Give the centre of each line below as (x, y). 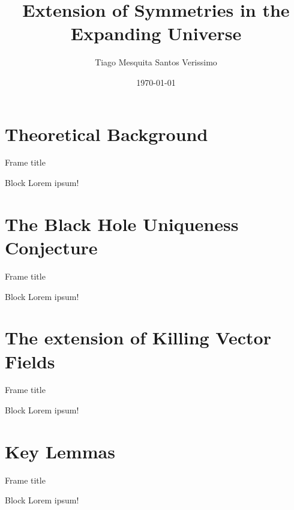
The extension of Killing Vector (138, 337)
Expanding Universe (156, 33)
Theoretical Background (106, 133)
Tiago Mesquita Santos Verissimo (156, 62)
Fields (30, 361)
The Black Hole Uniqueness (122, 223)
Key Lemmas (60, 451)
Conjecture (51, 247)
